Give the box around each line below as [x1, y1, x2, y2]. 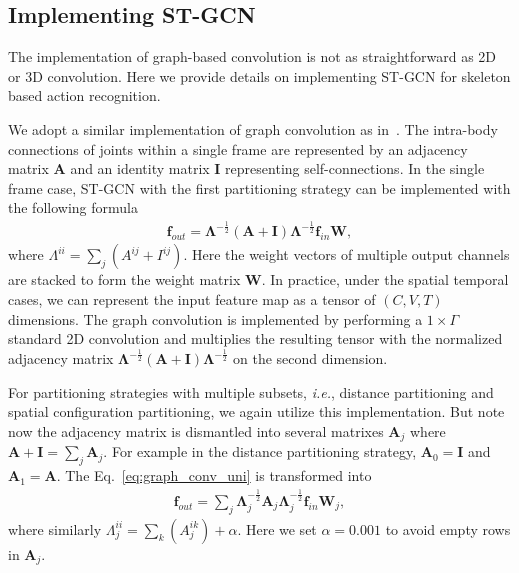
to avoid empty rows [385, 518, 511, 539]
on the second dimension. [233, 348, 388, 369]
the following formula [8, 197, 138, 218]
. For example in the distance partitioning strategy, [103, 441, 417, 462]
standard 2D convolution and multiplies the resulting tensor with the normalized [8, 328, 503, 349]
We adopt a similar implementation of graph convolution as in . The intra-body [8, 118, 498, 139]
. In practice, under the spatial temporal [261, 269, 509, 290]
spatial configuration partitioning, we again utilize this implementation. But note [8, 401, 505, 422]
